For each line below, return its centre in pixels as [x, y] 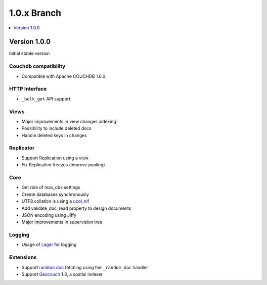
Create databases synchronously [55, 194]
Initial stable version [30, 53]
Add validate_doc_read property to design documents [76, 208]
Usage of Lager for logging [49, 244]
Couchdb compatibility [37, 66]
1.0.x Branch [35, 13]
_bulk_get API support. [46, 98]
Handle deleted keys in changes [54, 135]
